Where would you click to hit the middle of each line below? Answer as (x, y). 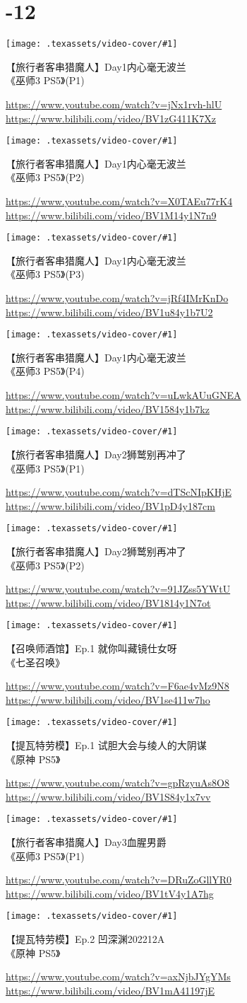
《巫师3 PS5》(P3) (45, 274)
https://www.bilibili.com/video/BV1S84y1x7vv (108, 796)
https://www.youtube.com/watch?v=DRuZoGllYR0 (119, 880)
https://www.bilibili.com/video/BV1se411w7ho (108, 699)
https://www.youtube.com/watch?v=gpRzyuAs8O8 (118, 783)
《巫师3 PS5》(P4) (45, 371)
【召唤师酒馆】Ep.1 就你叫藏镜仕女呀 (91, 648)
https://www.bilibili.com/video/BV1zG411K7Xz (111, 118)
